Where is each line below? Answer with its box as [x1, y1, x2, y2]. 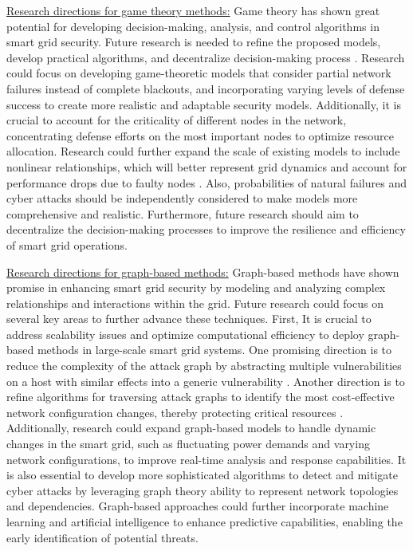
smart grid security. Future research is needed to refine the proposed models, [6, 33, 381, 50]
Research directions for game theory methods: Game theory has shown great [6, 2, 380, 18]
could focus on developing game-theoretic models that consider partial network [6, 65, 391, 81]
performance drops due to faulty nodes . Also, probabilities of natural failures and [6, 174, 407, 191]
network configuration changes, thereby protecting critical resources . [6, 403, 344, 420]
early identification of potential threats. [6, 529, 199, 545]
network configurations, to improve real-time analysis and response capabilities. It [6, 451, 407, 467]
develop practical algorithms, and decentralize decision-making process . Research [6, 49, 405, 65]
